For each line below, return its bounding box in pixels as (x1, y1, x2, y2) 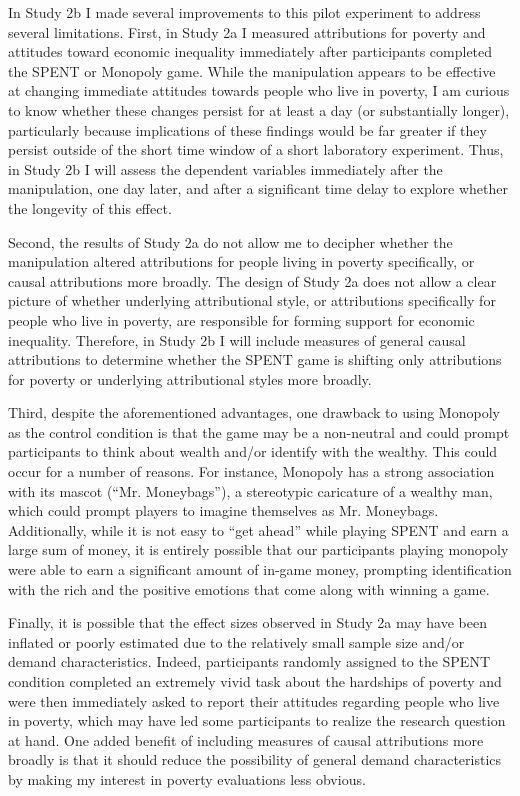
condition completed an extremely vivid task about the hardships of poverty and (8, 671, 502, 691)
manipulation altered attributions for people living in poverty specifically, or (8, 251, 475, 272)
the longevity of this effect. (8, 197, 172, 218)
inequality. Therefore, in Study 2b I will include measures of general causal (8, 329, 466, 350)
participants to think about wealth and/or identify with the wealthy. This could (8, 441, 498, 462)
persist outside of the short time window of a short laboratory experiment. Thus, (8, 139, 504, 160)
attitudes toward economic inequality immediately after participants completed (8, 41, 493, 62)
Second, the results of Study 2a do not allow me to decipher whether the (8, 231, 453, 252)
